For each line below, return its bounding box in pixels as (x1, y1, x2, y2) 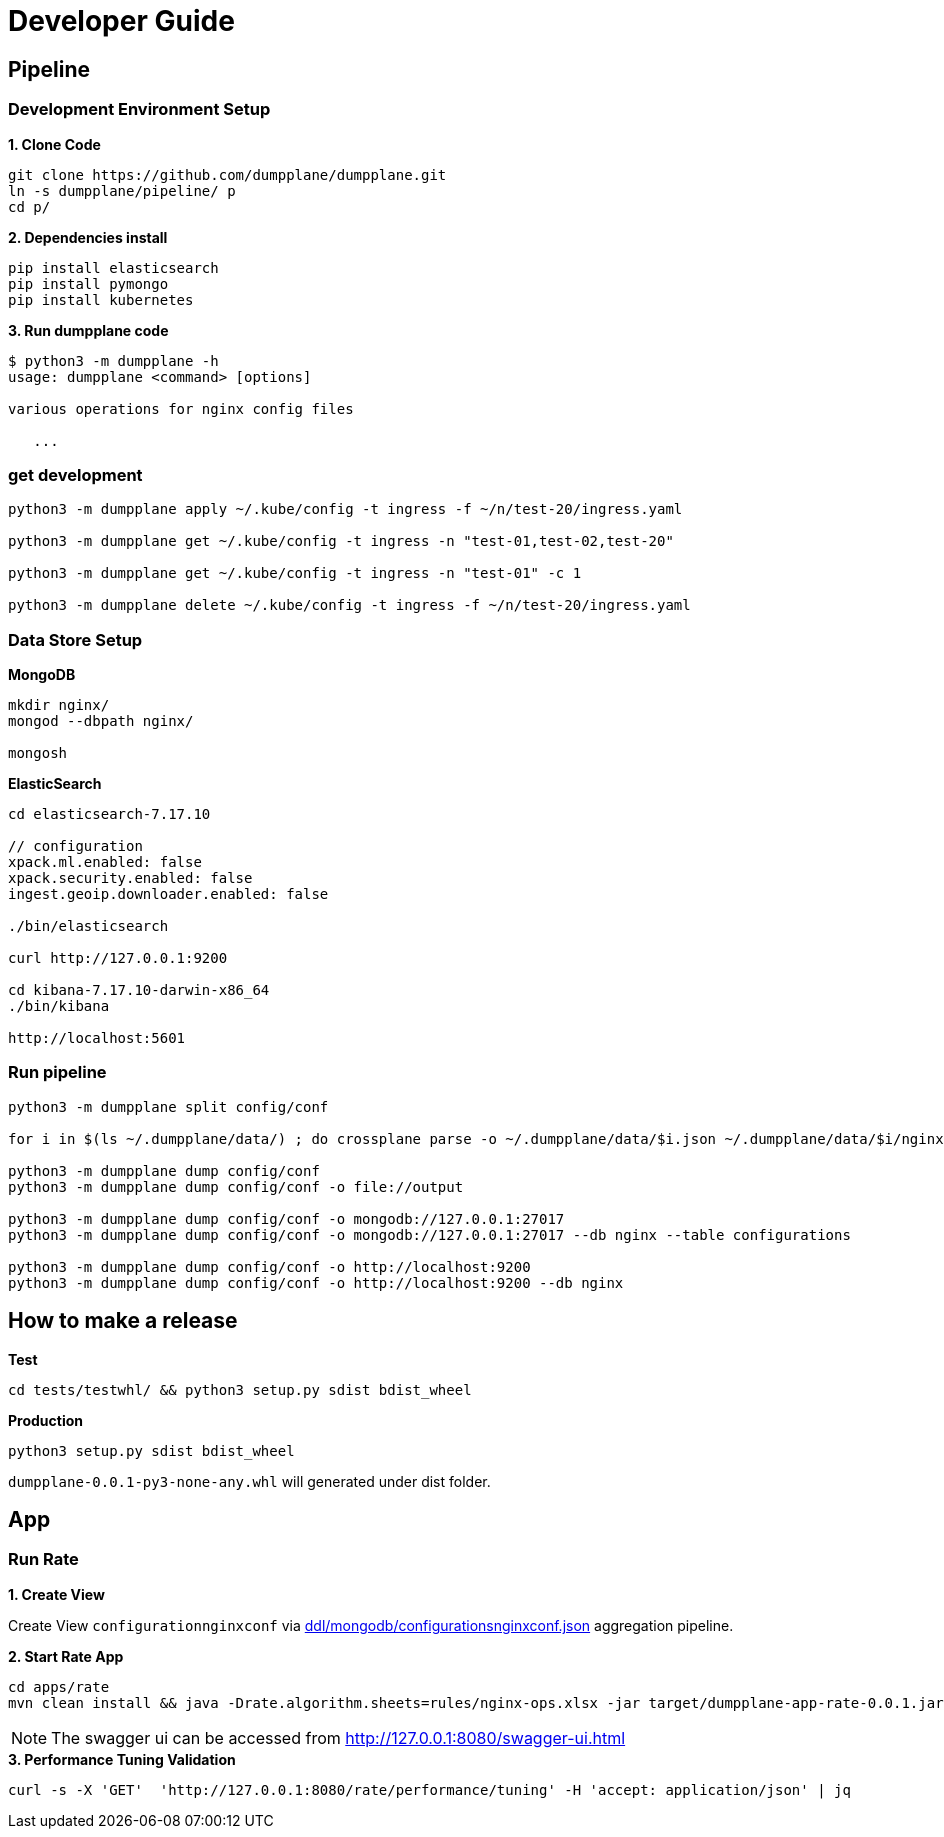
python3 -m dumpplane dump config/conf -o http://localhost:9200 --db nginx (8, 1274, 624, 1291)
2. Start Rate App (8, 1647, 124, 1665)
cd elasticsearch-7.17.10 (8, 806, 211, 823)
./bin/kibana (8, 998, 110, 1015)
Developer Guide (8, 4, 235, 38)
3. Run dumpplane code (8, 321, 169, 339)
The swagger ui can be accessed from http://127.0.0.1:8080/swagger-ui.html (51, 1727, 626, 1748)
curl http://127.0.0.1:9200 (8, 950, 228, 967)
